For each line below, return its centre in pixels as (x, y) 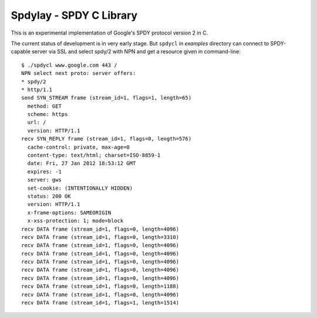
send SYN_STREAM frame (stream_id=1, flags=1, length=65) (107, 98)
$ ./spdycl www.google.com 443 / (69, 65)
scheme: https (48, 114)
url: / (37, 122)
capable (21, 52)
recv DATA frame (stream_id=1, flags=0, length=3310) (100, 237)
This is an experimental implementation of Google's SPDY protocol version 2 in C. (109, 33)
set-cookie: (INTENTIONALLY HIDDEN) (80, 188)
